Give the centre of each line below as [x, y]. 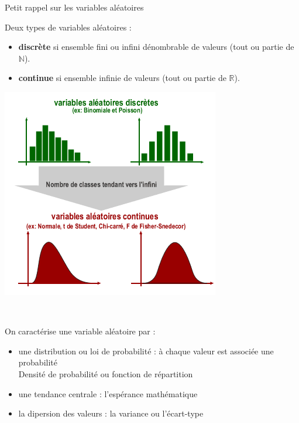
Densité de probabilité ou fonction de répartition [106, 373]
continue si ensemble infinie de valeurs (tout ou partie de [122, 78]
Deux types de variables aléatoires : [68, 27]
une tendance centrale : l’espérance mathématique [108, 393]
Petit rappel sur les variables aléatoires [74, 7]
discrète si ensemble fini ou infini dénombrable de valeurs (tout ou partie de [156, 47]
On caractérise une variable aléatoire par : [80, 331]
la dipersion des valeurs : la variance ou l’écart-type [111, 413]
